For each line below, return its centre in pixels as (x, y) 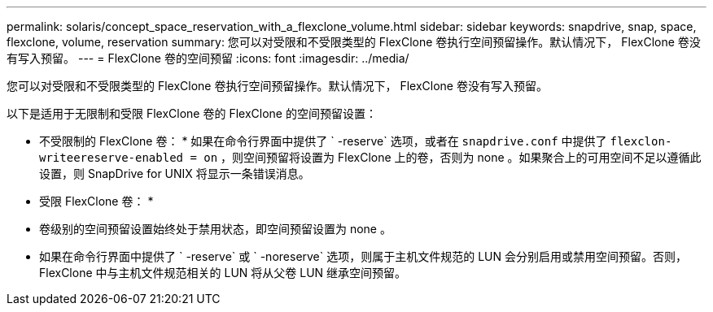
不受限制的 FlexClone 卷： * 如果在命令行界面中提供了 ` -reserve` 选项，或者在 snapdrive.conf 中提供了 (323, 141)
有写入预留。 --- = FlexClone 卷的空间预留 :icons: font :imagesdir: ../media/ (208, 58)
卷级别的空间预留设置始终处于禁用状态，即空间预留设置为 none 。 (215, 229)
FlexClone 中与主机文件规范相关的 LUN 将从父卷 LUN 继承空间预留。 (223, 273)
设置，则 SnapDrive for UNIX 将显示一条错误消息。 (175, 173)
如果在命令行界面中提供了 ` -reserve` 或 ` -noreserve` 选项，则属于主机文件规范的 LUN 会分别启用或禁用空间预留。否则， (363, 256)
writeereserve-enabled (112, 158)
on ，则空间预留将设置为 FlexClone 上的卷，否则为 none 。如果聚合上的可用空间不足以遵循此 (453, 157)
